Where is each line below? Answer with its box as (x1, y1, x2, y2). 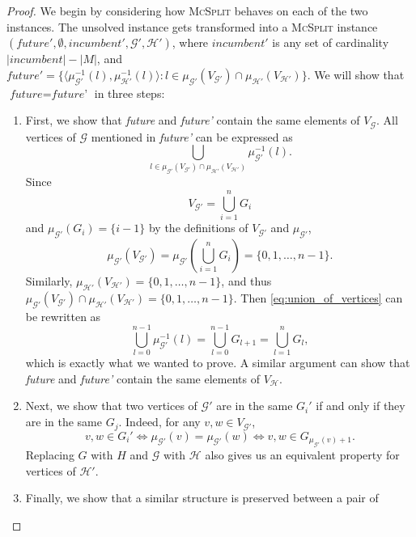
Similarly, (25, 272, 73, 289)
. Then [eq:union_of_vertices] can (233, 289, 403, 306)
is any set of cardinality (272, 34, 389, 51)
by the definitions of (148, 219, 248, 236)
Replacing (25, 446, 74, 463)
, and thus (221, 272, 272, 289)
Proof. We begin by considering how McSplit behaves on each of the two (6, 2, 368, 19)
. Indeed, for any (118, 413, 201, 430)
